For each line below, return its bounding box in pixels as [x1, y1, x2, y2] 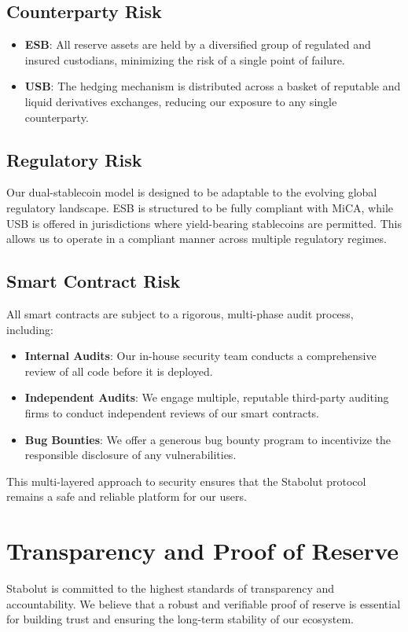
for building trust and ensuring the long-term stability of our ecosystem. [6, 611, 355, 627]
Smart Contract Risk [6, 269, 181, 293]
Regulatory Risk [6, 147, 142, 171]
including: [6, 321, 53, 337]
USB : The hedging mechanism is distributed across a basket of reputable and [24, 78, 401, 94]
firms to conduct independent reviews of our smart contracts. [24, 404, 320, 421]
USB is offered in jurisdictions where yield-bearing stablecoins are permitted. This [6, 215, 402, 231]
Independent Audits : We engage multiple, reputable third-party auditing [24, 389, 389, 406]
